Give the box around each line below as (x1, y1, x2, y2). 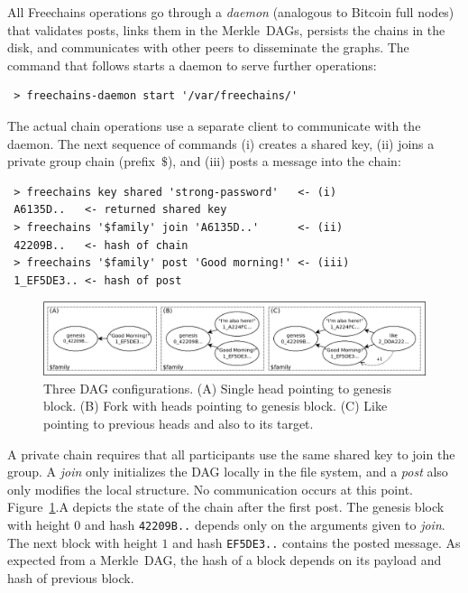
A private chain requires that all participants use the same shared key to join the (7, 444, 455, 463)
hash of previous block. (7, 568, 134, 587)
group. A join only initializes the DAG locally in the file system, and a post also (7, 462, 448, 481)
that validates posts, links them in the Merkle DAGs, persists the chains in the (7, 20, 445, 39)
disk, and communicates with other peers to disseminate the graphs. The (7, 38, 409, 57)
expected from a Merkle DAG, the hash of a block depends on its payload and (7, 551, 442, 570)
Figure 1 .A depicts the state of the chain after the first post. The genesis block (7, 497, 445, 516)
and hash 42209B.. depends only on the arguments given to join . (84, 515, 445, 534)
